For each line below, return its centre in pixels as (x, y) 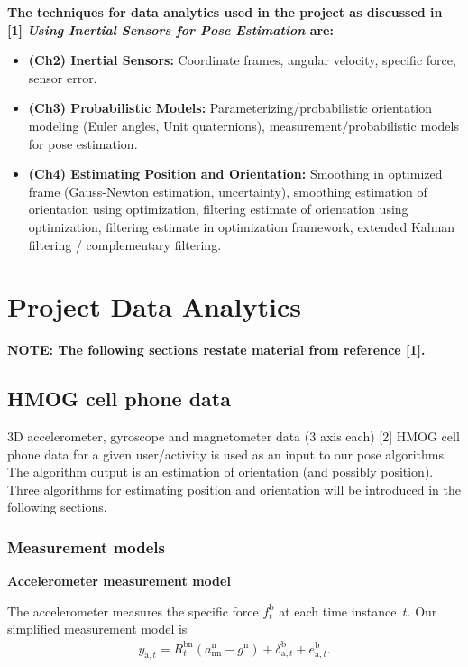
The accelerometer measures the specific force (133, 611)
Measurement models (87, 547)
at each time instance (338, 611)
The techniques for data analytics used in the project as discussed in (225, 12)
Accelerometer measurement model (119, 581)
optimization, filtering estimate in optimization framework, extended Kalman (242, 226)
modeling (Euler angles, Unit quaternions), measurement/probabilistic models (243, 125)
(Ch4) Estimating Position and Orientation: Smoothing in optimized (235, 174)
